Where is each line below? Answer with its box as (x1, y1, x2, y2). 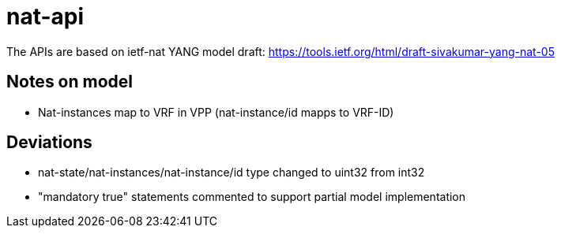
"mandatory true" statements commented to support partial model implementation (38, 190, 466, 204)
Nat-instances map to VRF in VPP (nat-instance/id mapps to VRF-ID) (38, 105, 394, 119)
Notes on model (6, 72, 134, 92)
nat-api (6, 3, 85, 30)
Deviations (6, 132, 92, 153)
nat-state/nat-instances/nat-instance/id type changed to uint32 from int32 (38, 165, 425, 180)
